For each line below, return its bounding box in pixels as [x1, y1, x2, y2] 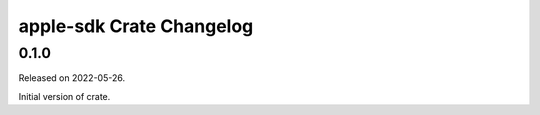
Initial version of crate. [18, 90, 111, 102]
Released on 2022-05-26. [18, 72, 125, 84]
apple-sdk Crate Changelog [18, 15, 254, 37]
